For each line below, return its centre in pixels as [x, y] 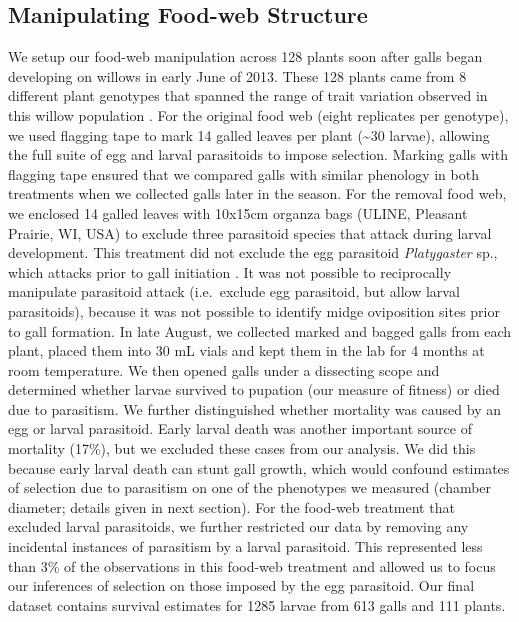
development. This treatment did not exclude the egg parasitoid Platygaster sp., [253, 252]
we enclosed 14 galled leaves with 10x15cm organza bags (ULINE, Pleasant [238, 212]
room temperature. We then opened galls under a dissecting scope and [224, 369]
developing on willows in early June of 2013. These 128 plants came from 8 [237, 75]
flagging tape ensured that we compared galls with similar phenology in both [243, 173]
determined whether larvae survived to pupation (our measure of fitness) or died [254, 389]
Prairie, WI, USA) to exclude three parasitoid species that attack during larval [250, 232]
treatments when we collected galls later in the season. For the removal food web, [257, 193]
